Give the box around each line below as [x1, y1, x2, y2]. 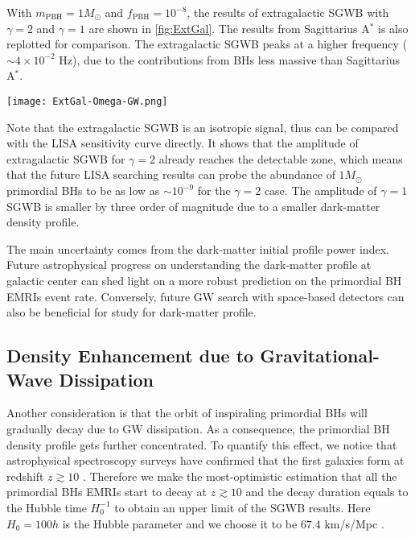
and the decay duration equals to [245, 483, 409, 500]
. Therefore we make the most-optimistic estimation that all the [82, 467, 397, 484]
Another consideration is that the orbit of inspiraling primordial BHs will [6, 404, 368, 421]
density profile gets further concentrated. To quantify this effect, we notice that [6, 436, 397, 453]
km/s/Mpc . [324, 515, 384, 532]
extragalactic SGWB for [6, 150, 125, 167]
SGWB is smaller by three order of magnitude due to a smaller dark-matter [6, 197, 380, 214]
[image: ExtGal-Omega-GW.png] [6, 95, 168, 107]
